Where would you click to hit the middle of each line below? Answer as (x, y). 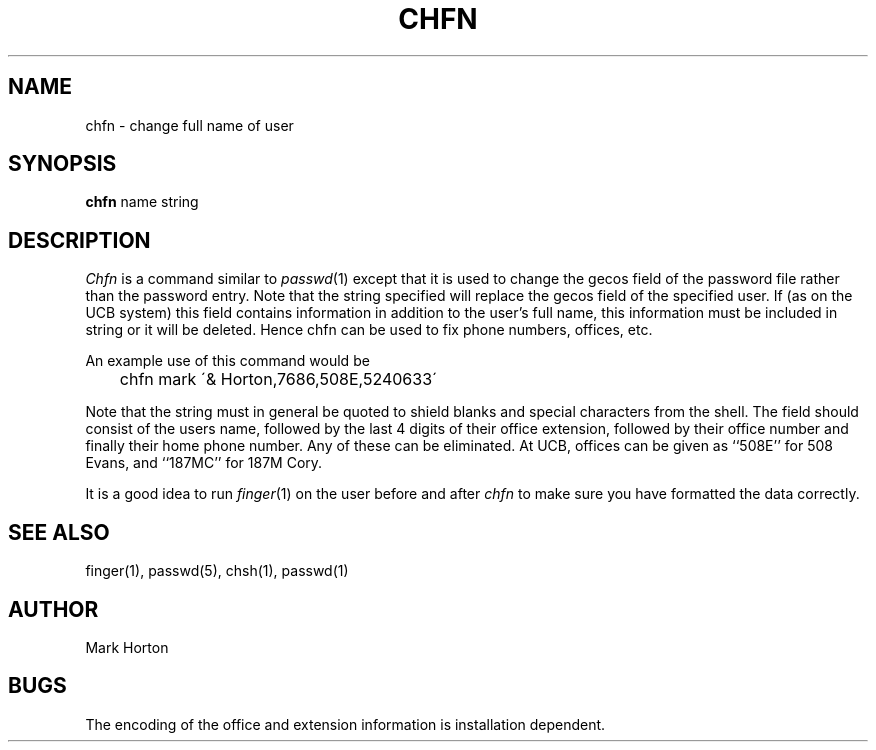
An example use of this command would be (227, 361)
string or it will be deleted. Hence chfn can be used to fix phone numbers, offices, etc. (369, 330)
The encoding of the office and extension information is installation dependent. (345, 724)
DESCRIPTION (79, 240)
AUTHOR (53, 609)
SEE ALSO (59, 532)
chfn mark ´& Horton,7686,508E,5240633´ (278, 379)
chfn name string (142, 202)
